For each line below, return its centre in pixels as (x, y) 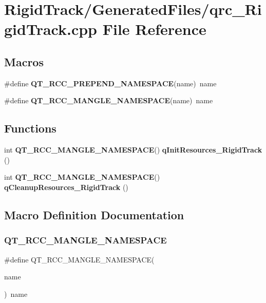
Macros (24, 61)
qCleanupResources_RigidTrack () (66, 187)
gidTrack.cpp (51, 29)
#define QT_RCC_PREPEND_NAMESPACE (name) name (110, 83)
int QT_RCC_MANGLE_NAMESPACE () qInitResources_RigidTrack (133, 150)
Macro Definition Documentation (94, 214)
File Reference (154, 29)
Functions (30, 128)
